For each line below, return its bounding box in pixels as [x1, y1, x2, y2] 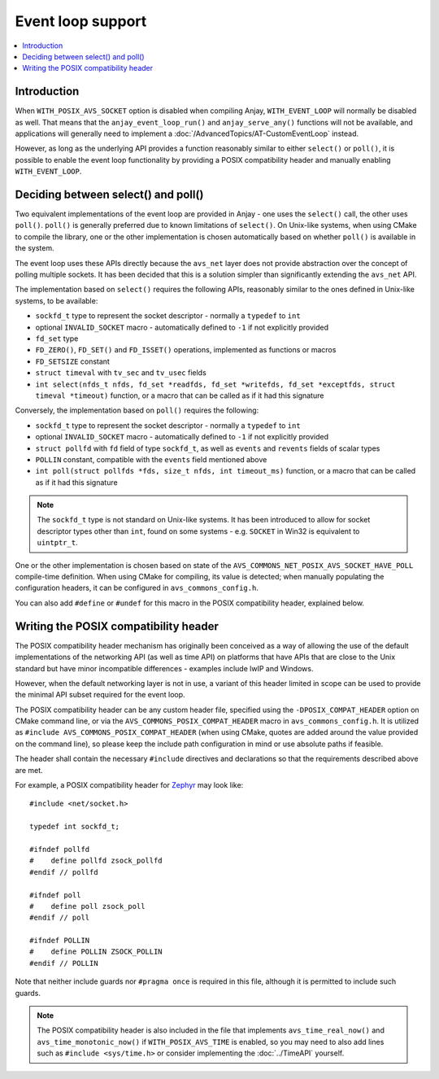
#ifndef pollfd [29, 845, 90, 854]
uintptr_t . [37, 538, 78, 548]
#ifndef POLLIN [29, 936, 90, 946]
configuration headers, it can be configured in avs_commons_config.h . [15, 583, 259, 593]
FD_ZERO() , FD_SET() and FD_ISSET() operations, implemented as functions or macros [35, 345, 337, 355]
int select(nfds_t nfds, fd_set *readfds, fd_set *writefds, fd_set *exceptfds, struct [35, 379, 396, 389]
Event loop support [15, 12, 147, 30]
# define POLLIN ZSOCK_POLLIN [29, 947, 163, 956]
